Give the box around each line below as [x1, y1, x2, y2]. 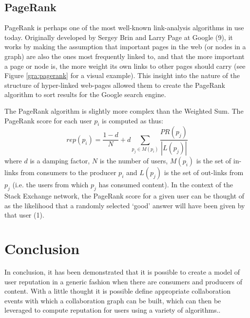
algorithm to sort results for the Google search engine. [4, 89, 166, 99]
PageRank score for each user [4, 115, 92, 125]
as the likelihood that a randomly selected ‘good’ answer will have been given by [4, 200, 245, 210]
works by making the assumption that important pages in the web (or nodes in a [4, 41, 246, 52]
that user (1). [4, 210, 44, 220]
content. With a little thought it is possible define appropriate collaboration [4, 286, 231, 296]
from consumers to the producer [20, 167, 116, 178]
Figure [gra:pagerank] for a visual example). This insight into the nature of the [4, 70, 240, 80]
